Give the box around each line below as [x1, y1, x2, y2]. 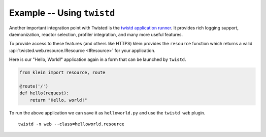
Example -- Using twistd [9, 7, 115, 18]
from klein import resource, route [19, 70, 105, 76]
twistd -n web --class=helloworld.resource [18, 121, 125, 127]
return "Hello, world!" [30, 97, 87, 103]
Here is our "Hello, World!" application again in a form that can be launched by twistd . [9, 56, 187, 62]
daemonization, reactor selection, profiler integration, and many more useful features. [9, 31, 183, 37]
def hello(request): [19, 90, 69, 96]
